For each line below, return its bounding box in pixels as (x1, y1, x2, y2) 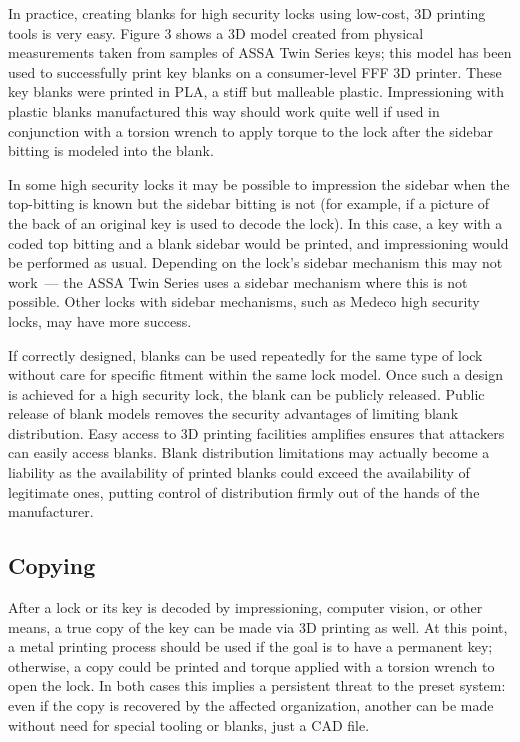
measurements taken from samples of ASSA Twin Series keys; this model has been (8, 42, 512, 63)
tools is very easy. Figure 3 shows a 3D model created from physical (8, 22, 424, 43)
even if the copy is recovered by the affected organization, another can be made (8, 695, 494, 716)
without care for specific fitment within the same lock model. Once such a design (8, 364, 504, 385)
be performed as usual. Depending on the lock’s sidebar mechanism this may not (8, 252, 503, 273)
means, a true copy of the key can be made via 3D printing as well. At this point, (8, 616, 508, 637)
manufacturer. (8, 501, 94, 522)
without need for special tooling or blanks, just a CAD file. (8, 714, 370, 735)
